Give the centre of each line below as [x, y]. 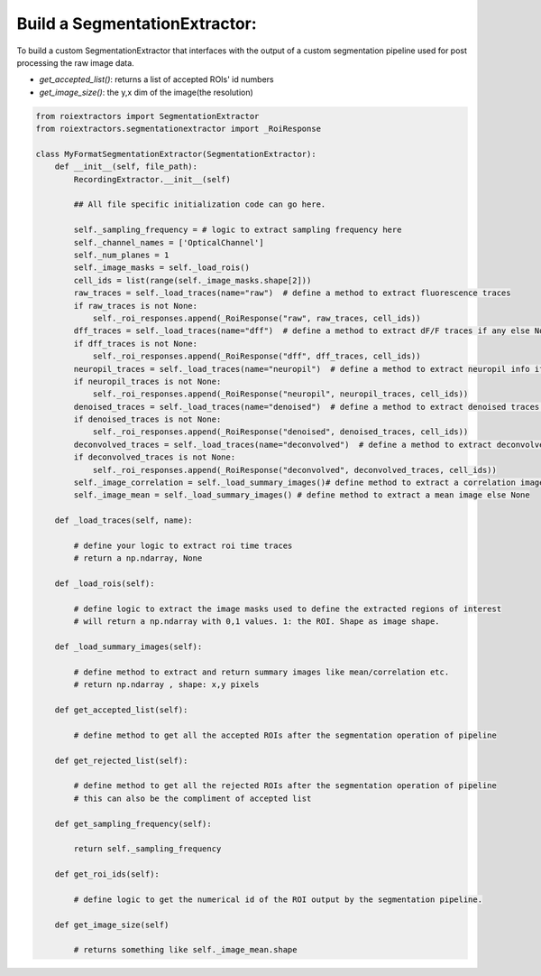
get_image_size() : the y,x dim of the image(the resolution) [147, 92]
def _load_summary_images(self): [128, 647]
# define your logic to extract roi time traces [183, 545]
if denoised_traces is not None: [147, 419]
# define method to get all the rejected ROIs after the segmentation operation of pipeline [285, 786]
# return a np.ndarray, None [138, 558]
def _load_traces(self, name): [124, 521]
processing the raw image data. [75, 62]
